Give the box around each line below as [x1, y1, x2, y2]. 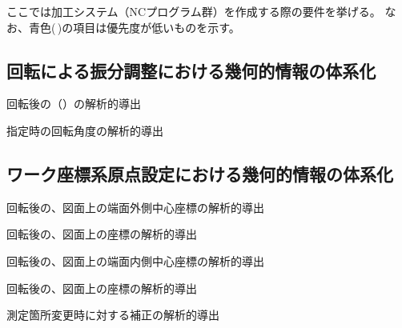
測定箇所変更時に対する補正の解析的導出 [6, 306, 219, 323]
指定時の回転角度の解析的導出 [6, 122, 163, 138]
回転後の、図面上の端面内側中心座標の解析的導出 [6, 252, 264, 269]
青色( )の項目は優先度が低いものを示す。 [28, 18, 240, 35]
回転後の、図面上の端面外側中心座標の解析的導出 [6, 198, 264, 215]
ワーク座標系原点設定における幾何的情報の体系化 [6, 161, 393, 186]
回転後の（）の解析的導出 [6, 95, 141, 112]
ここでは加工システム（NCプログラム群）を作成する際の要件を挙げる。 [6, 3, 381, 19]
